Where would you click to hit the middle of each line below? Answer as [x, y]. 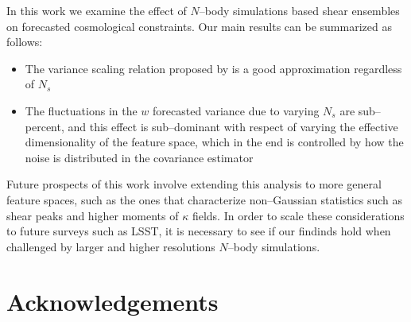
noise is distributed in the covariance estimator [139, 157]
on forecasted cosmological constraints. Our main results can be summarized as [199, 26]
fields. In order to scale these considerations [298, 215]
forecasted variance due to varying [236, 110]
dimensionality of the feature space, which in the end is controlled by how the [214, 142]
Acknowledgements [112, 301]
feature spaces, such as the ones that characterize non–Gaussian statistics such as [205, 199]
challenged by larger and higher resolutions [111, 246]
